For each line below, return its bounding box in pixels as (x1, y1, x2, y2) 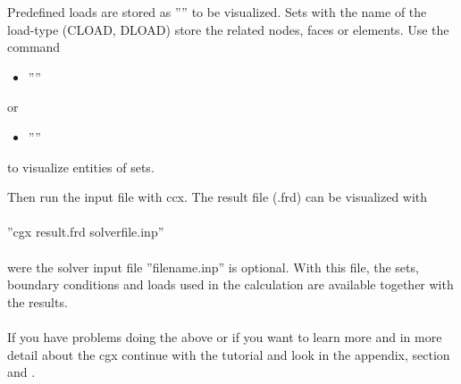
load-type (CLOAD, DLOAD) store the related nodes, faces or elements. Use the (7, 20, 449, 38)
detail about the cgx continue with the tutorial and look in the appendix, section (7, 345, 450, 363)
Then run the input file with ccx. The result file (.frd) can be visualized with (7, 188, 428, 206)
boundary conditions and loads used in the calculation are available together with (7, 275, 454, 294)
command (7, 38, 61, 56)
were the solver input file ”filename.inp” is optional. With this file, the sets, (7, 257, 419, 276)
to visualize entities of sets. (7, 157, 155, 176)
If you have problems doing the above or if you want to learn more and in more (7, 327, 442, 346)
